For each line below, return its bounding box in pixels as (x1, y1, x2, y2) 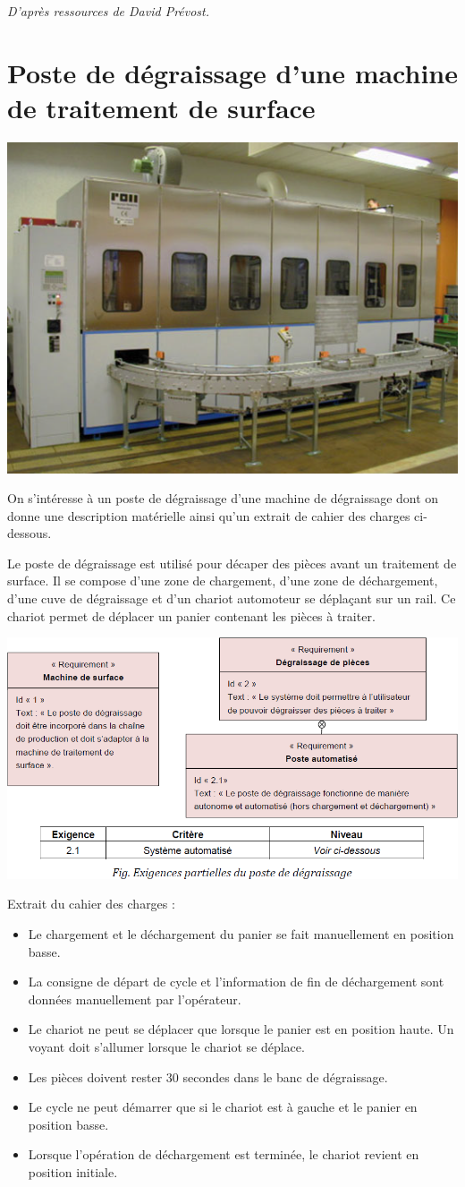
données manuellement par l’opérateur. (28, 989, 241, 1008)
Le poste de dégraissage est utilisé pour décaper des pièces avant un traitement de (7, 553, 457, 572)
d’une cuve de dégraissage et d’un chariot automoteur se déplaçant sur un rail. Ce (7, 589, 456, 608)
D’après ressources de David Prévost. (7, 2, 210, 20)
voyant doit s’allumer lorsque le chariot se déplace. (28, 1037, 305, 1055)
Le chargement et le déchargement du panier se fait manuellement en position (28, 924, 454, 943)
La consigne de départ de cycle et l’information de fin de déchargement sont (28, 972, 444, 991)
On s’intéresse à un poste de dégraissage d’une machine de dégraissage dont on (7, 489, 439, 508)
